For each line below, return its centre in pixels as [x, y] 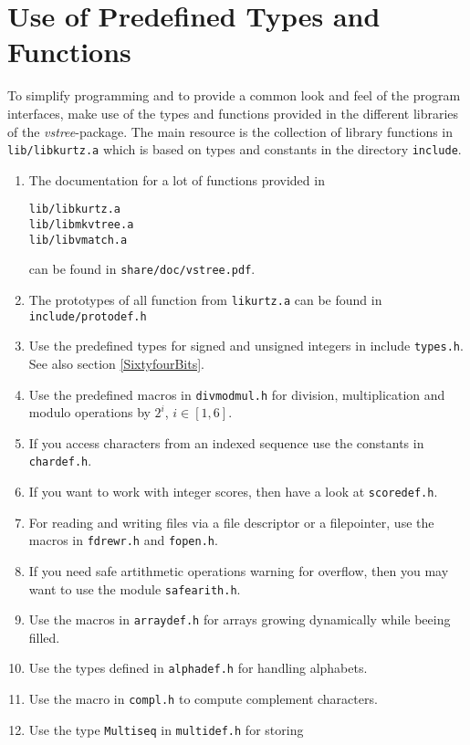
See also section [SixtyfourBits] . [117, 363]
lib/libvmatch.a [78, 240]
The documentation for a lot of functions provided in [177, 179]
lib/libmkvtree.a [81, 225]
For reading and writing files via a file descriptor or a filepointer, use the [231, 522]
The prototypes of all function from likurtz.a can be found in [205, 299]
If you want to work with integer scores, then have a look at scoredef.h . [233, 492]
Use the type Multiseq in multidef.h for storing [166, 729]
